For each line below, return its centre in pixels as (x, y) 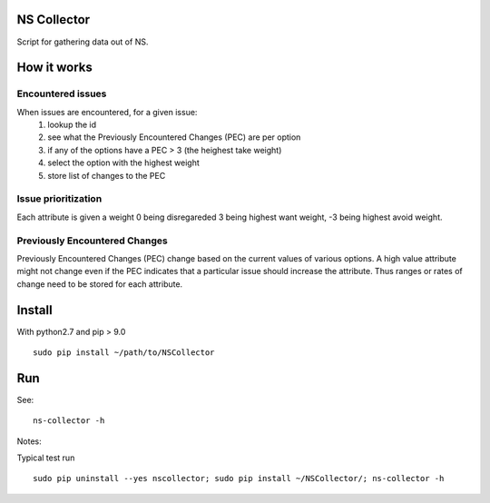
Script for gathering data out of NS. (83, 42)
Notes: (29, 441)
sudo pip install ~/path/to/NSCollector (124, 352)
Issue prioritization (59, 199)
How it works (54, 68)
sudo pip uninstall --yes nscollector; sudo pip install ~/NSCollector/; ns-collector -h (239, 478)
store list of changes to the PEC (107, 175)
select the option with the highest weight (123, 163)
